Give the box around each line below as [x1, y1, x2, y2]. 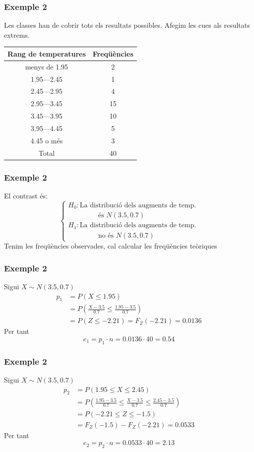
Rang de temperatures [7, 48, 86, 59]
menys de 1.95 [25, 61, 68, 71]
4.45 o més [30, 135, 63, 145]
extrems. [4, 29, 30, 40]
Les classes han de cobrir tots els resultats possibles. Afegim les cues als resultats [4, 20, 250, 30]
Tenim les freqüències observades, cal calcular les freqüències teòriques [4, 241, 217, 251]
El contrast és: [4, 190, 48, 200]
